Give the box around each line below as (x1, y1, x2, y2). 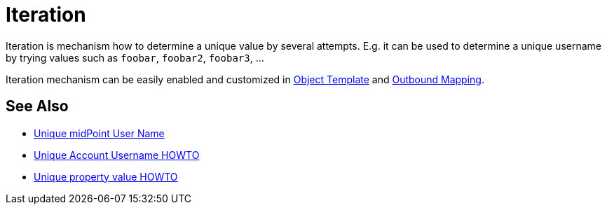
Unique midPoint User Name (34, 127, 165, 139)
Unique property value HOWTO (34, 170, 178, 183)
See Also (6, 97, 69, 115)
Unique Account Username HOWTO (34, 148, 200, 161)
